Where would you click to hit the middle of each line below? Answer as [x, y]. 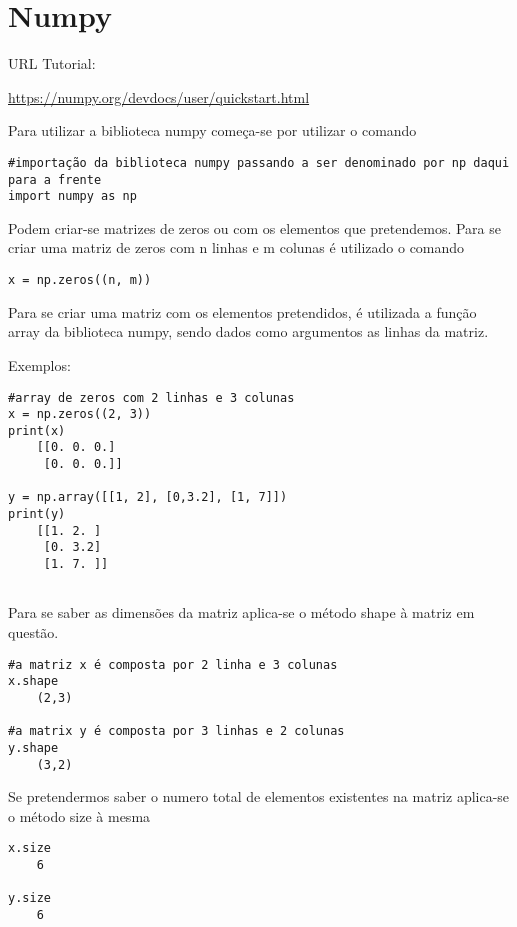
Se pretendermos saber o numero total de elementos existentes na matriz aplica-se [259, 796]
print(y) [37, 514]
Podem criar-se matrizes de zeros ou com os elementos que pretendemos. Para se [254, 227]
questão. [33, 631]
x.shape [33, 681]
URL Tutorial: [52, 63]
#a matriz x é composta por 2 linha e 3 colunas [173, 664]
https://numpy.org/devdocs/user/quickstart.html [159, 96]
